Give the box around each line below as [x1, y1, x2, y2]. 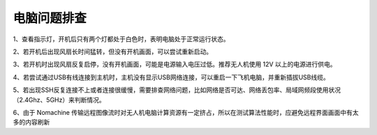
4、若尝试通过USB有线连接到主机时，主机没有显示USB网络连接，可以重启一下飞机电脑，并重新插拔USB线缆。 [13, 73, 330, 81]
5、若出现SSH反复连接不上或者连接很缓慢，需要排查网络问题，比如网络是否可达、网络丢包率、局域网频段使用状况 [13, 86, 341, 94]
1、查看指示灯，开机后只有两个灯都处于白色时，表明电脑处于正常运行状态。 [13, 35, 230, 43]
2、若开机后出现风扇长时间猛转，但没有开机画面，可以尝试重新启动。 [13, 47, 213, 56]
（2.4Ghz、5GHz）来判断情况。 [13, 95, 105, 104]
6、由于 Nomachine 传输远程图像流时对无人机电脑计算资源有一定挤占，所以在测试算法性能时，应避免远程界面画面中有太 [13, 108, 359, 116]
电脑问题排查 [13, 10, 87, 26]
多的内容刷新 [13, 118, 50, 127]
